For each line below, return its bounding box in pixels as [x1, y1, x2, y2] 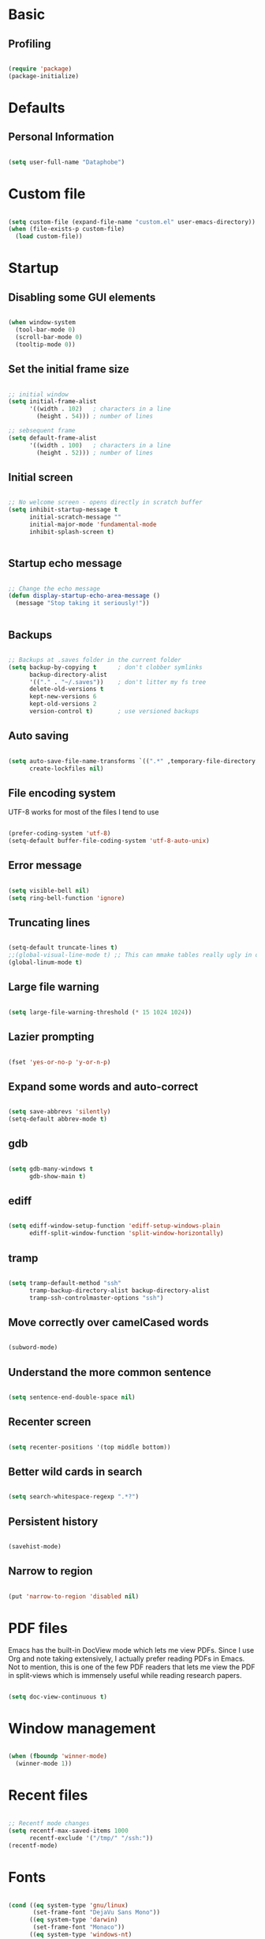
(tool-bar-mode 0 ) [15, 326, 77, 334]
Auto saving [8, 729, 69, 743]
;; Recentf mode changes [8, 1820, 90, 1827]
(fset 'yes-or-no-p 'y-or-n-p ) [8, 1058, 111, 1066]
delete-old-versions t [28, 686, 104, 694]
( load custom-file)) [15, 232, 83, 240]
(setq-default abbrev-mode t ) [8, 1115, 108, 1124]
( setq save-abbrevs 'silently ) [8, 1108, 111, 1116]
